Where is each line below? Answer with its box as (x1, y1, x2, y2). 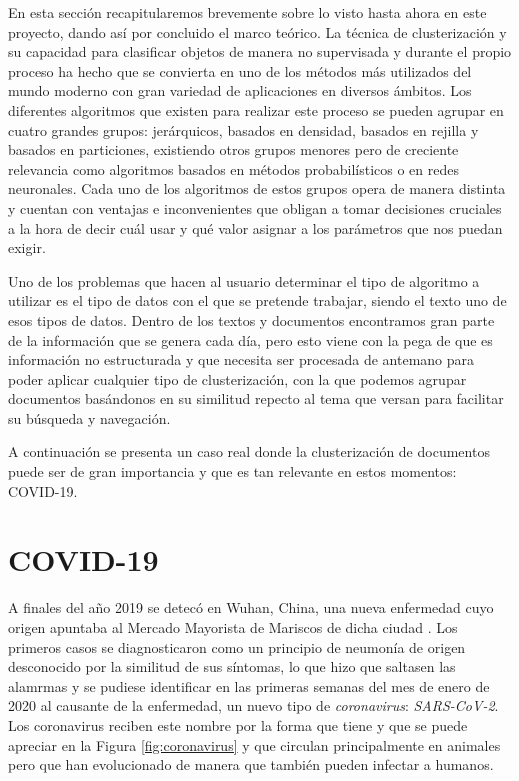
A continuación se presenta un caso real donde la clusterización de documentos (8, 441, 490, 462)
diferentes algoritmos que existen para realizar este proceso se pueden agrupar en (8, 99, 504, 120)
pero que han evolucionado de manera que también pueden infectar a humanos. (8, 754, 494, 775)
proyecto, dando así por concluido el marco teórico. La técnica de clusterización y (8, 21, 507, 42)
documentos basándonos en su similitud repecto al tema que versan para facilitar (8, 388, 504, 409)
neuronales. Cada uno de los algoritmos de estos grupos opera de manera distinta (8, 178, 506, 199)
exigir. (8, 237, 46, 258)
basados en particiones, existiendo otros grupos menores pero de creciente (8, 139, 459, 160)
